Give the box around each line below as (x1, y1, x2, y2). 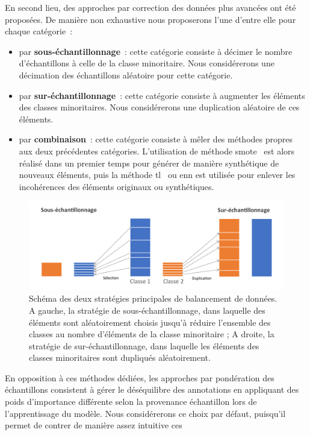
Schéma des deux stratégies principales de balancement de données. (29, 292, 277, 305)
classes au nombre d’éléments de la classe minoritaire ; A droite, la (29, 328, 274, 340)
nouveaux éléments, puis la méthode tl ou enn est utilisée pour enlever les (19, 168, 296, 181)
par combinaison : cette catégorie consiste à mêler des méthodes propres (19, 133, 293, 145)
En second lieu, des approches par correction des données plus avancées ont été (5, 1, 296, 13)
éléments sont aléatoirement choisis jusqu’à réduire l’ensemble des (29, 316, 271, 328)
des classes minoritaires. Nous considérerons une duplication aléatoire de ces (19, 101, 300, 113)
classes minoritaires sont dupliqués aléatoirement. (29, 351, 211, 364)
